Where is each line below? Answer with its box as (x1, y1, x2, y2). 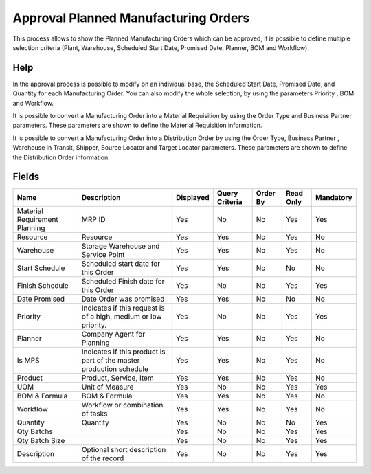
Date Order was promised (81, 294, 165, 304)
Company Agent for (81, 330, 146, 339)
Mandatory (315, 193, 353, 203)
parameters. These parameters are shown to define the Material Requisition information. (12, 121, 262, 130)
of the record (81, 453, 124, 463)
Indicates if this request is (81, 303, 165, 313)
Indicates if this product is (81, 347, 166, 357)
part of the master (81, 356, 140, 365)
